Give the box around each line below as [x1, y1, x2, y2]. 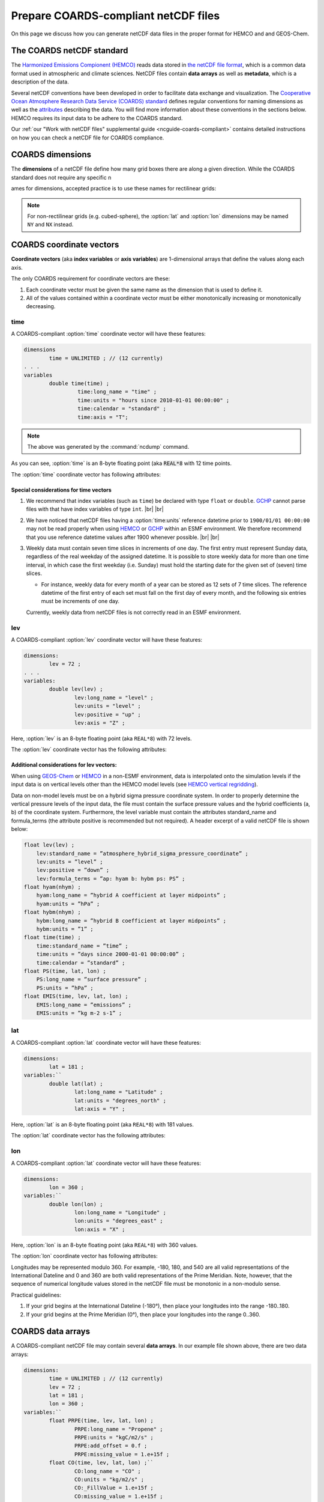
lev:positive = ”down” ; [36, 867, 110, 874]
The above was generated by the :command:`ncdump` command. [27, 443, 190, 450]
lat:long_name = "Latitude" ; [74, 1089, 163, 1096]
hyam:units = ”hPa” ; [36, 900, 100, 907]
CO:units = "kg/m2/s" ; [74, 1476, 144, 1483]
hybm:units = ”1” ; [36, 926, 94, 932]
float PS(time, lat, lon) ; [23, 967, 106, 974]
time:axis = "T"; [77, 413, 128, 421]
